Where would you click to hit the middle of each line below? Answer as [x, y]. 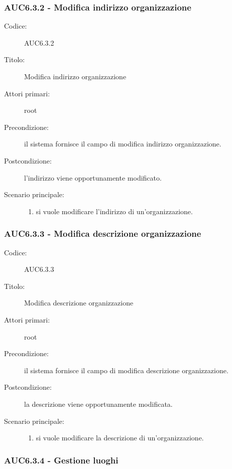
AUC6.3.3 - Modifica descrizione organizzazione [103, 233]
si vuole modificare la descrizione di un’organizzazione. [120, 438]
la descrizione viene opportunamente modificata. [98, 404]
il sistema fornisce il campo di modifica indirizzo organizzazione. [123, 144]
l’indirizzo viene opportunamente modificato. [93, 177]
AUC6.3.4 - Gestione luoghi [61, 460]
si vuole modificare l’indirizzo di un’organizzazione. [114, 211]
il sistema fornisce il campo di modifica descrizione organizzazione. [126, 370]
